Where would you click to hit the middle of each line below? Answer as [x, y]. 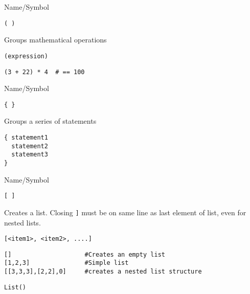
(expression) [26, 56]
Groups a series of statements [50, 121]
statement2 [30, 146]
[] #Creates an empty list [85, 254]
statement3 [30, 155]
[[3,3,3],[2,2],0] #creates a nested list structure [103, 272]
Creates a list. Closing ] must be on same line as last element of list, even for [125, 212]
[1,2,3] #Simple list [66, 263]
